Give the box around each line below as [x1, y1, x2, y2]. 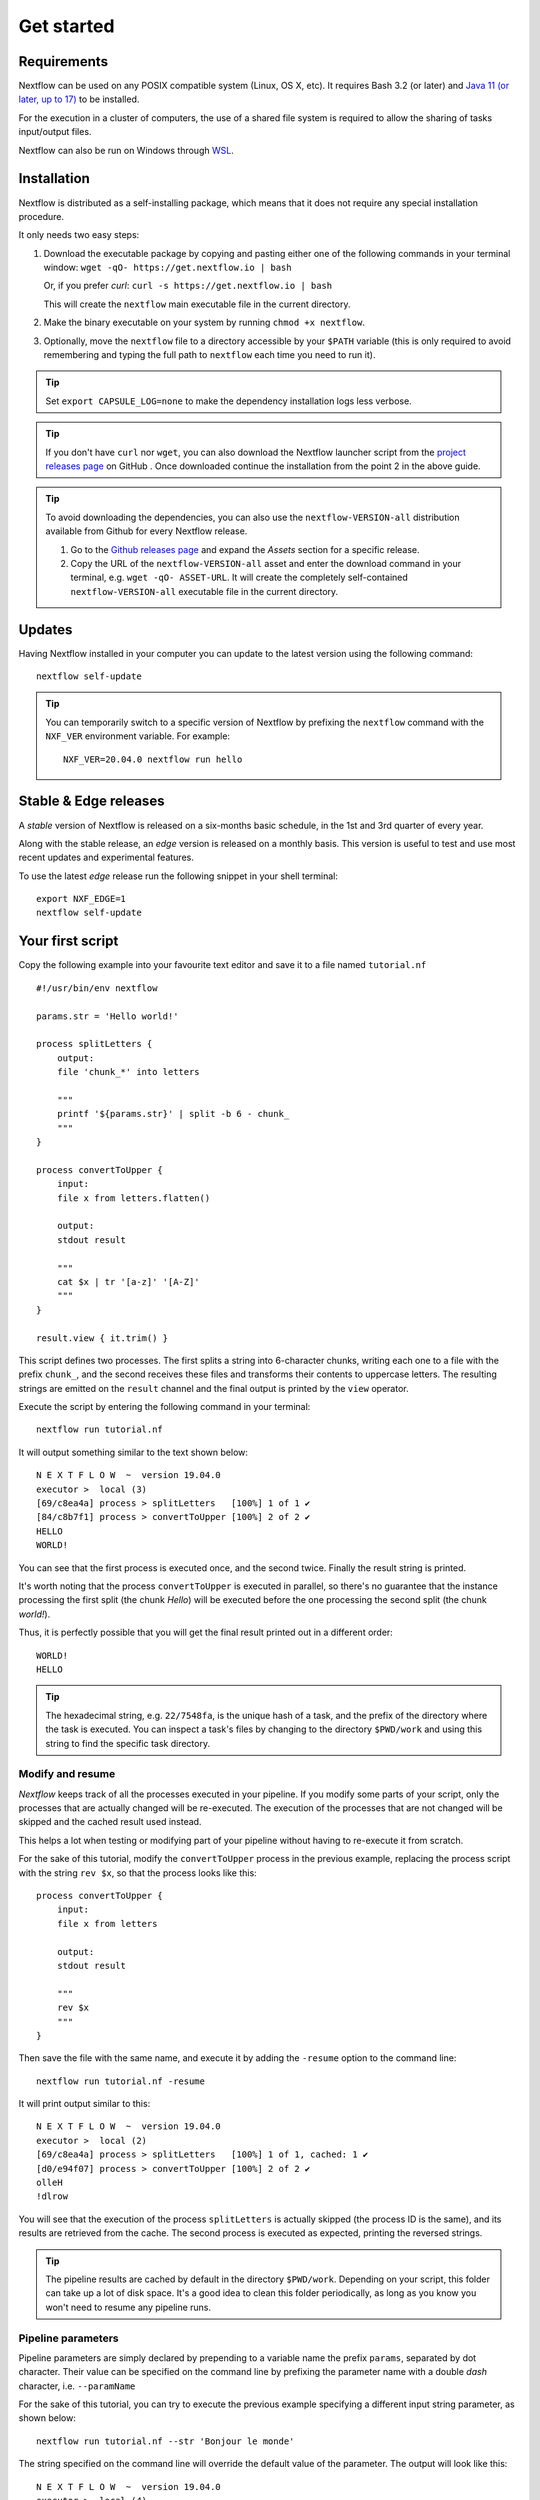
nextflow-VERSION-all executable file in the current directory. [70, 585, 339, 597]
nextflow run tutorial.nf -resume [36, 2075, 205, 2087]
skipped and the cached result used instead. [18, 1816, 202, 1828]
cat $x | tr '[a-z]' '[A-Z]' [56, 1276, 200, 1287]
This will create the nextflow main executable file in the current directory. [43, 298, 351, 310]
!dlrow [36, 2191, 69, 2202]
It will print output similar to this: [18, 2098, 151, 2110]
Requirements [18, 53, 109, 70]
